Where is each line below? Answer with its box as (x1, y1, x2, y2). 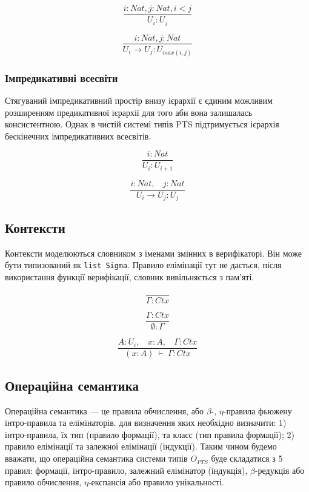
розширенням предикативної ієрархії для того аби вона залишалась (5, 106, 253, 118)
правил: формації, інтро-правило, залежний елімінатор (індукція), (5, 463, 248, 476)
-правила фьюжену (223, 404, 292, 417)
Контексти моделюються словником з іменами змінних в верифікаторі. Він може (5, 246, 302, 259)
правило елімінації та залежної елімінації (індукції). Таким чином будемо (5, 440, 277, 453)
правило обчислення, (5, 476, 82, 488)
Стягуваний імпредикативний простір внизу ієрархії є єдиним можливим (5, 93, 273, 106)
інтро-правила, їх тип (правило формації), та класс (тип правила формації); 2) (5, 428, 294, 440)
